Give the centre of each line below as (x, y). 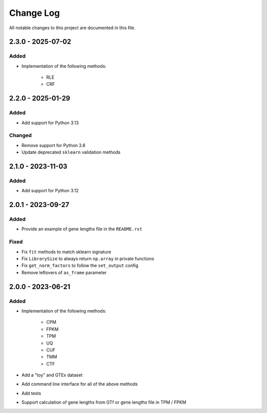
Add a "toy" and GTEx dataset (52, 375)
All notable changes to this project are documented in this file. (72, 28)
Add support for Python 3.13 (50, 123)
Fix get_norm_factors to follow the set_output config (80, 265)
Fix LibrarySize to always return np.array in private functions (88, 259)
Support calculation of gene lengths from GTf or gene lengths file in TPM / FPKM (104, 402)
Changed (21, 135)
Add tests (31, 393)
